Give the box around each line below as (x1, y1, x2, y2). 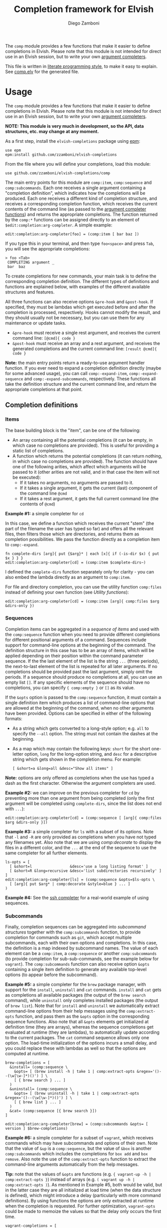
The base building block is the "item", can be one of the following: (5, 427, 141, 433)
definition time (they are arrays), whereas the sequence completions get (5, 1024, 154, 1030)
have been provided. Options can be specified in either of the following (5, 710, 151, 716)
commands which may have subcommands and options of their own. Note (5, 1140, 158, 1146)
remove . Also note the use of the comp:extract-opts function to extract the (5, 1156, 156, 1162)
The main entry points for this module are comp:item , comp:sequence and (5, 179, 152, 185)
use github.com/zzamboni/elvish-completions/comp (5, 170, 111, 176)
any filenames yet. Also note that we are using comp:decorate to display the (5, 839, 162, 845)
